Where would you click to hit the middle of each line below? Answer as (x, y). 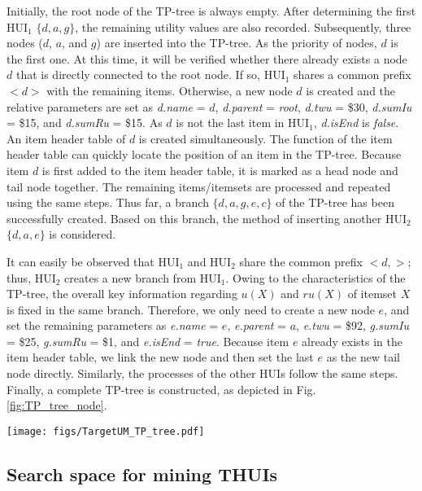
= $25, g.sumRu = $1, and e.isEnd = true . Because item (148, 341)
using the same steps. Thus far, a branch (108, 202)
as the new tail (363, 357)
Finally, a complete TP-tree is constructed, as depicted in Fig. (161, 389)
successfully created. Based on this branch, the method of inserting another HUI (207, 218)
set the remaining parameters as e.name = (113, 325)
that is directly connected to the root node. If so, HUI (150, 75)
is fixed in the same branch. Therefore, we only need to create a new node (191, 309)
